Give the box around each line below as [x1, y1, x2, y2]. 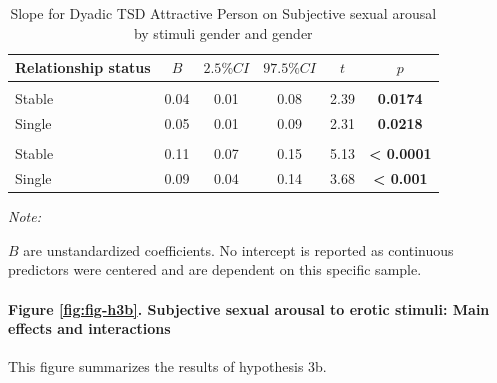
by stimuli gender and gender [133, 22, 313, 43]
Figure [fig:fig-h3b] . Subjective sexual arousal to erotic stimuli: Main [8, 298, 490, 319]
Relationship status [15, 57, 151, 78]
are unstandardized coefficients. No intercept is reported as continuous [23, 239, 454, 260]
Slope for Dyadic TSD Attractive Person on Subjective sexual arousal [10, 3, 437, 23]
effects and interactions [8, 318, 171, 339]
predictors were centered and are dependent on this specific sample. [8, 259, 422, 280]
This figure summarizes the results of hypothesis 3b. [8, 356, 327, 377]
